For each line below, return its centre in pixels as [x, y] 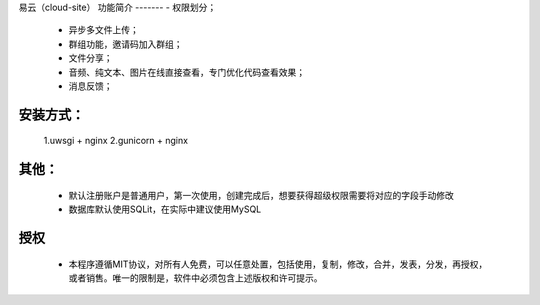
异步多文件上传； [103, 30]
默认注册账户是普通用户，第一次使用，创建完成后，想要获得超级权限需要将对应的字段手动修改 [261, 195]
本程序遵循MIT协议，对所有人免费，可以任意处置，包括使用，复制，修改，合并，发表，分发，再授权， [278, 264]
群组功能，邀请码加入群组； [125, 44]
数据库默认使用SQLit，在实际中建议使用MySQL [165, 209]
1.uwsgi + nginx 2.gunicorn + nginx [116, 141]
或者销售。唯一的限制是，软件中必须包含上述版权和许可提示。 [195, 277]
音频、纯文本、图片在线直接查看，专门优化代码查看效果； [186, 72]
